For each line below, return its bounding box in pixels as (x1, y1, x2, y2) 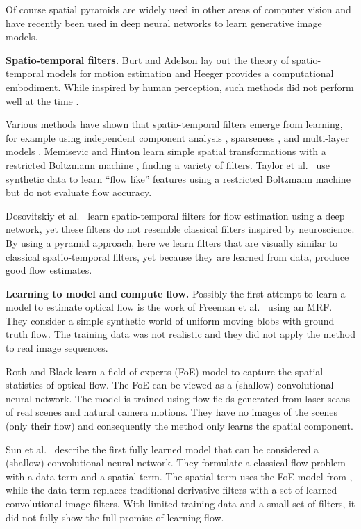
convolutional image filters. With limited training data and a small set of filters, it (6, 496, 355, 510)
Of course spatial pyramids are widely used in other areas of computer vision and (6, 2, 351, 16)
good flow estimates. (6, 263, 92, 277)
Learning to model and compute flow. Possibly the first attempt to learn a (6, 286, 346, 300)
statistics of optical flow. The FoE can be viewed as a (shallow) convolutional (6, 377, 334, 392)
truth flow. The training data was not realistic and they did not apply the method (6, 327, 355, 341)
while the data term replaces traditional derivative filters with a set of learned (6, 482, 337, 497)
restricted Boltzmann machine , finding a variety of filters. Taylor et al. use (6, 157, 330, 172)
